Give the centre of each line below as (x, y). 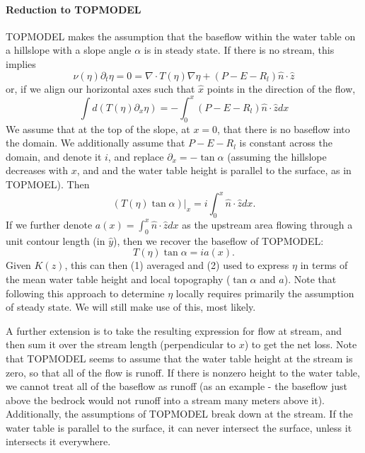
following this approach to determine (85, 293)
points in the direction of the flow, (281, 88)
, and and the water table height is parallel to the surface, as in (214, 170)
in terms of (324, 265)
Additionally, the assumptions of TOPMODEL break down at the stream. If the (179, 414)
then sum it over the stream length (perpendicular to (121, 344)
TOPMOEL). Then (48, 184)
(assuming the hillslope (277, 156)
